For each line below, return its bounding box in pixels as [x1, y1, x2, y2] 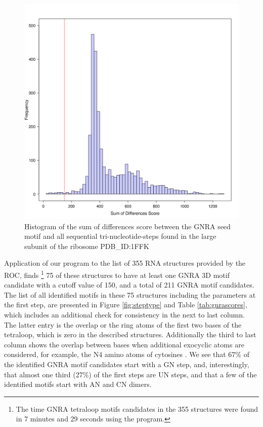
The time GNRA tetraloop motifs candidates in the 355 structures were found [16, 403, 258, 414]
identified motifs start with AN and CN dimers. [4, 379, 152, 389]
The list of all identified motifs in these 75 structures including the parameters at [4, 289, 256, 300]
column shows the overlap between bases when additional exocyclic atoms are [4, 339, 244, 349]
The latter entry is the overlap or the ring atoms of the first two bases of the [4, 319, 242, 330]
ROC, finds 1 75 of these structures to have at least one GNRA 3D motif [4, 268, 230, 280]
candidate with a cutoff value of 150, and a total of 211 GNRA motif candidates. [4, 279, 254, 290]
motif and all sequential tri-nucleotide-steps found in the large [24, 231, 216, 241]
